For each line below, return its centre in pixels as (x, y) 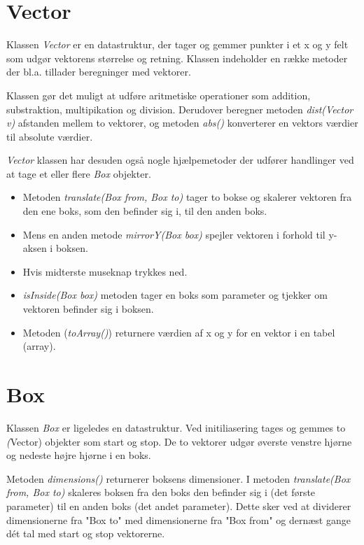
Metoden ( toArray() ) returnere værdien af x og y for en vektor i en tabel (179, 332)
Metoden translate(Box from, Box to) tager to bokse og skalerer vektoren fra (187, 197)
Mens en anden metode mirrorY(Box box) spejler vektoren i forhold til (174, 234)
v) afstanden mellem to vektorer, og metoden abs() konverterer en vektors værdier (182, 123)
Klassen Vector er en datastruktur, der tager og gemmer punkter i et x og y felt (177, 44)
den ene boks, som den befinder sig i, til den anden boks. (145, 211)
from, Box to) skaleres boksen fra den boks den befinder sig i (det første (161, 492)
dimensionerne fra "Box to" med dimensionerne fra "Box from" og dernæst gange (178, 519)
